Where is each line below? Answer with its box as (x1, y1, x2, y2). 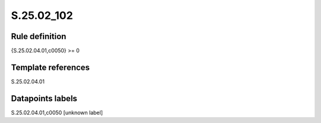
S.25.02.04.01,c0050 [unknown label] (11, 109, 103, 116)
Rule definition (11, 31, 67, 41)
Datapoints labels (11, 93, 77, 103)
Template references (11, 62, 90, 72)
